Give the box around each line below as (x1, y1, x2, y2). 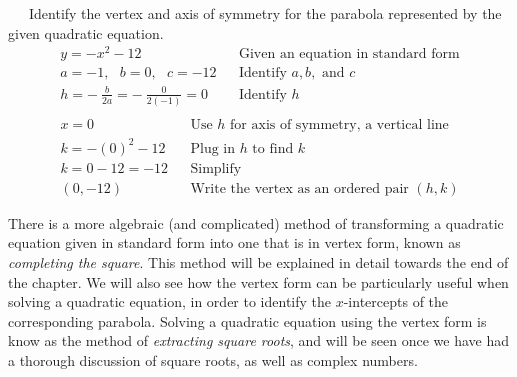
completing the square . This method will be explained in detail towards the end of (8, 252, 509, 273)
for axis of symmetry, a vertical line (230, 118, 449, 133)
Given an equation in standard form (238, 47, 460, 62)
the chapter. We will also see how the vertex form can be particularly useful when (8, 271, 509, 292)
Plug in (190, 141, 235, 156)
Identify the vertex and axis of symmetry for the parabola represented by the (28, 3, 502, 23)
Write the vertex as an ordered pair (190, 181, 409, 196)
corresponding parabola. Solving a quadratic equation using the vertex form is (8, 310, 487, 331)
